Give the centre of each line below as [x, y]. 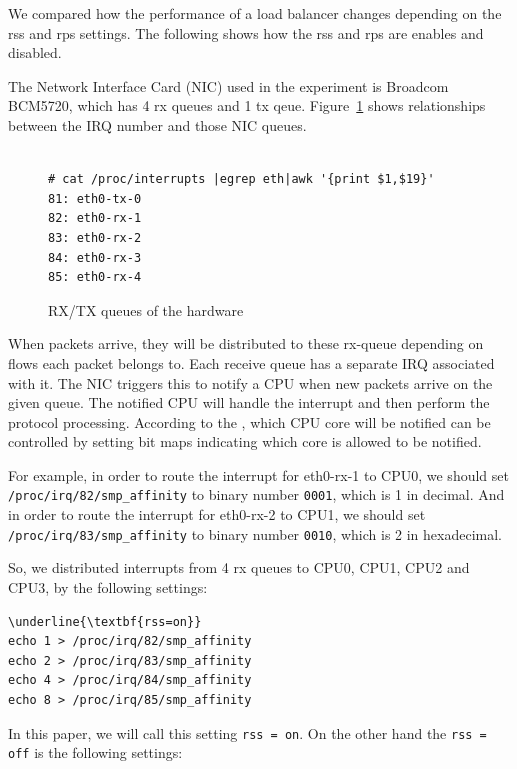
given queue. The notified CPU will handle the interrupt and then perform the [249, 402]
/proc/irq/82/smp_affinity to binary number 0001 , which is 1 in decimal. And [256, 494]
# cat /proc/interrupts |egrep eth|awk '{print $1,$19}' [241, 179]
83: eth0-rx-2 [95, 237]
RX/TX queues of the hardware [146, 309]
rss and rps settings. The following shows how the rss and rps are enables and [246, 32]
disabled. [35, 52]
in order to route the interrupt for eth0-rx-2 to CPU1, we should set [217, 514]
